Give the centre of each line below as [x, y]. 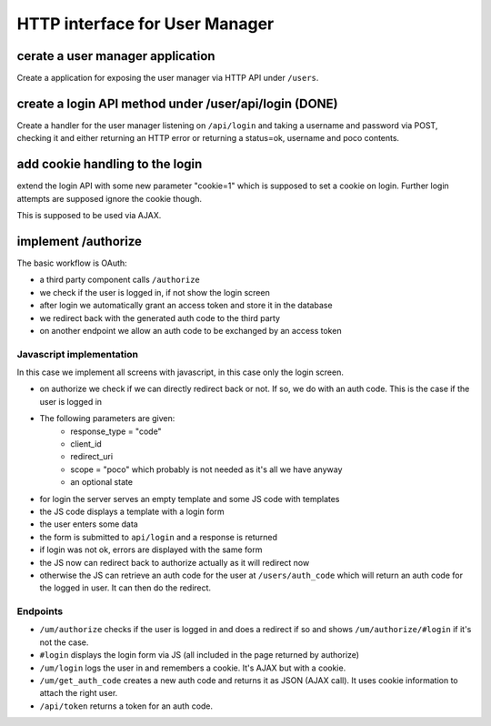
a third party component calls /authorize [120, 280]
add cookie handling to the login [110, 164]
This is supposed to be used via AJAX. [89, 216]
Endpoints [40, 611]
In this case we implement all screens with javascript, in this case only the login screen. [180, 372]
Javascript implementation [77, 354]
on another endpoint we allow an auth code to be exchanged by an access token [190, 330]
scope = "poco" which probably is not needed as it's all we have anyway [206, 469]
